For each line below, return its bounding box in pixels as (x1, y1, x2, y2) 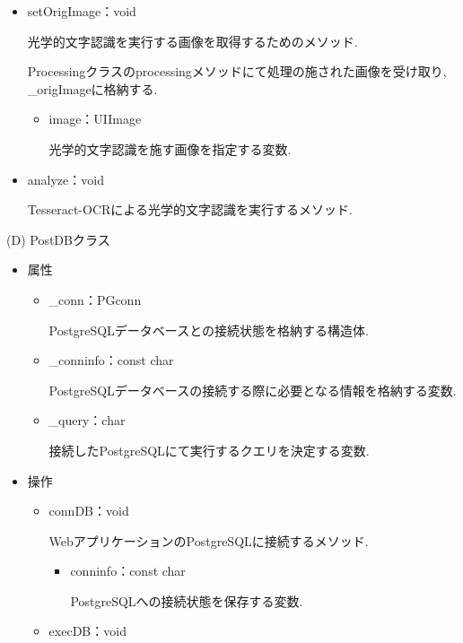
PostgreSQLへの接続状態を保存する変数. (70, 591, 303, 610)
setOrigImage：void (27, 2, 136, 20)
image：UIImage (48, 109, 142, 128)
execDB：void (48, 621, 127, 640)
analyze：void (27, 169, 104, 188)
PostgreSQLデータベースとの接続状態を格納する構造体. (48, 320, 369, 339)
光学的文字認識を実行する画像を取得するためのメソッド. (27, 31, 358, 50)
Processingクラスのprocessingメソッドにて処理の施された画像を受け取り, (27, 62, 447, 81)
